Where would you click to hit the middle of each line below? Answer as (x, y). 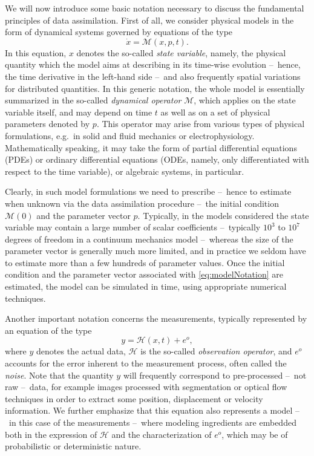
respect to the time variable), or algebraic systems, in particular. (125, 171)
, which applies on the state (245, 100)
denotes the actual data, (81, 351)
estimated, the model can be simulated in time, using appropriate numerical (146, 286)
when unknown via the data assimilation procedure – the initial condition (142, 203)
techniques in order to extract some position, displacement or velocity (134, 398)
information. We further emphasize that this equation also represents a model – (152, 410)
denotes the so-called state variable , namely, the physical (181, 52)
